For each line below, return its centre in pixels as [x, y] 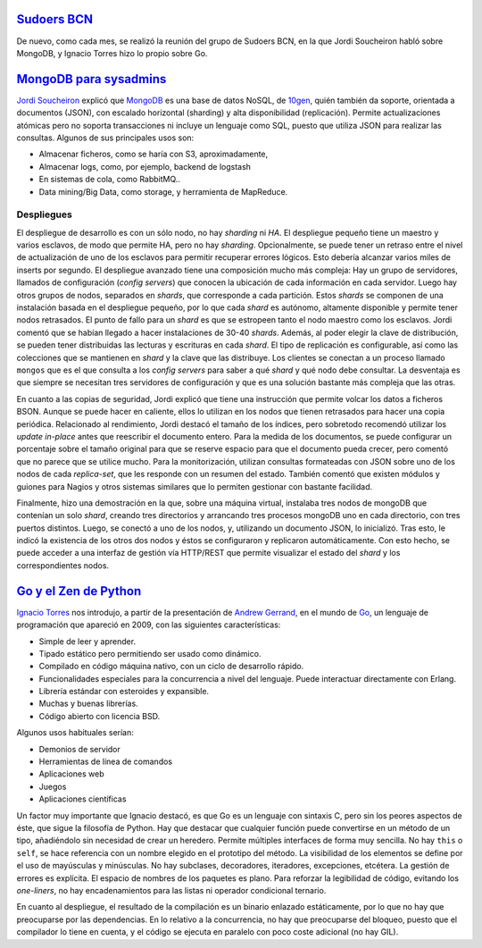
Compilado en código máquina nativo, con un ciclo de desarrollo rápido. [171, 667]
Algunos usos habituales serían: [75, 733]
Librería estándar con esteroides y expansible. [124, 692]
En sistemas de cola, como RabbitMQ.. [109, 180]
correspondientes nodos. [63, 565]
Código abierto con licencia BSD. [100, 716]
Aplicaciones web [71, 774]
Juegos [53, 786]
